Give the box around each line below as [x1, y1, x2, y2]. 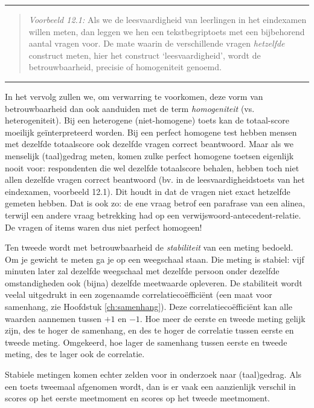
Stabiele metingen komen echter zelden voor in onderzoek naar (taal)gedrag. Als [5, 368, 302, 381]
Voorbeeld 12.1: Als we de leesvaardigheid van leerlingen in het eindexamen [28, 13, 307, 25]
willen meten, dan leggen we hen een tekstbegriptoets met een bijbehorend [28, 25, 305, 38]
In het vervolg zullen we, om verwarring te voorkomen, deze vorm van [5, 90, 263, 102]
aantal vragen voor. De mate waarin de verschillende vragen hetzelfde [28, 37, 285, 50]
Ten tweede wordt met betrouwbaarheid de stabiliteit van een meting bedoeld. [5, 241, 293, 254]
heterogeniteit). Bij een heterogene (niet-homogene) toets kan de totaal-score [5, 114, 289, 127]
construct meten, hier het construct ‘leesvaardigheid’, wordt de [28, 48, 261, 61]
